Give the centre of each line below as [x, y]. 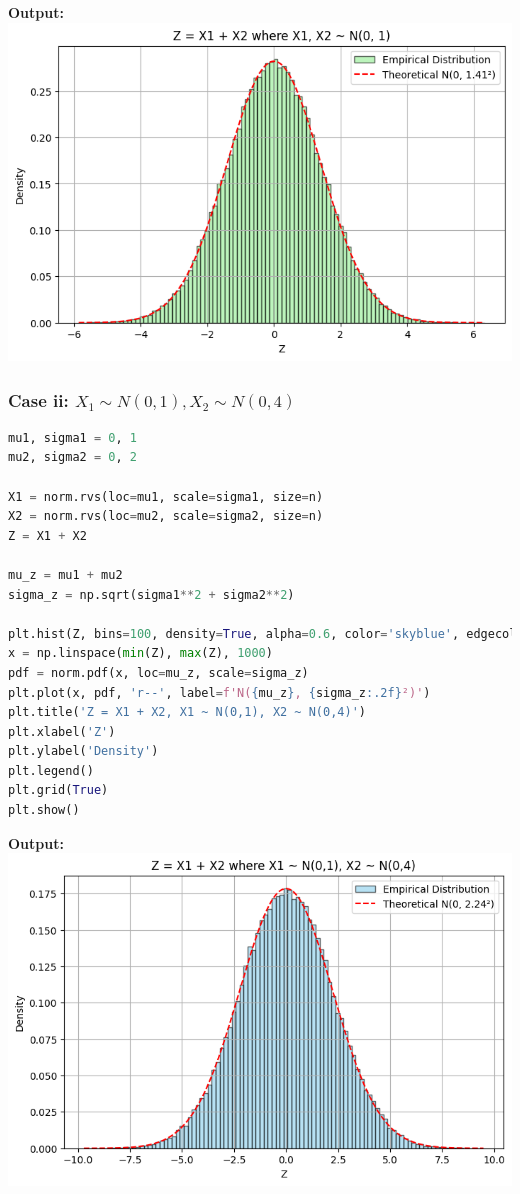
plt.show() [44, 810]
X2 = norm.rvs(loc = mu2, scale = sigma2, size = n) [166, 516]
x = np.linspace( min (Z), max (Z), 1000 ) [140, 653]
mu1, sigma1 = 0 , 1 [72, 437]
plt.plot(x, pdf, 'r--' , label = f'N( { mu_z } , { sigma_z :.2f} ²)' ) [219, 692]
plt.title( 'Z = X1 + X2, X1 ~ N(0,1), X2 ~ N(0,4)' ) [187, 712]
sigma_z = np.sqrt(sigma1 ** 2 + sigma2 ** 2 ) [151, 594]
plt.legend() [51, 770]
